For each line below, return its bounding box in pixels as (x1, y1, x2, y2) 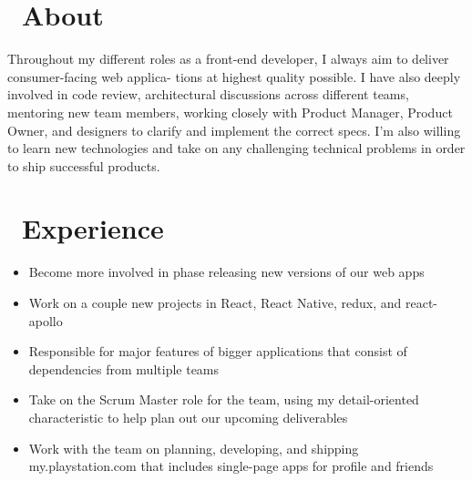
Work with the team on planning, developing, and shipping (28, 438, 359, 457)
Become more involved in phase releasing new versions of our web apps (28, 262, 425, 281)
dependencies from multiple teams (28, 359, 220, 378)
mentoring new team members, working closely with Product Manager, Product (7, 102, 453, 121)
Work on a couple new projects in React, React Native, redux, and (28, 293, 402, 312)
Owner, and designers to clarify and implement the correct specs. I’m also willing (7, 120, 461, 139)
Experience (22, 210, 164, 247)
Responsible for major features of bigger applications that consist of (28, 342, 407, 361)
